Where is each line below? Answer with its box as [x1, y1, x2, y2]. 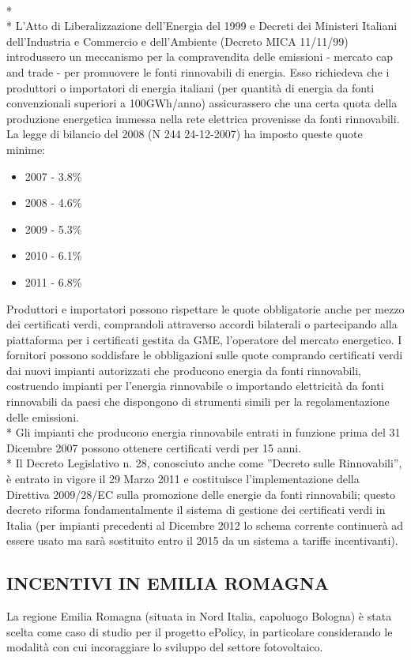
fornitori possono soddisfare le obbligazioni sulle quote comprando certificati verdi [6, 347, 403, 363]
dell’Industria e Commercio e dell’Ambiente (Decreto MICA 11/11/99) [6, 32, 349, 49]
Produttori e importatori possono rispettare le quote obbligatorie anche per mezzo [6, 300, 405, 317]
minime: [6, 141, 45, 157]
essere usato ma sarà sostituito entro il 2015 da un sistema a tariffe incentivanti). [6, 532, 398, 549]
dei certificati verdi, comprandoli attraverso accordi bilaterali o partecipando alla [6, 316, 398, 332]
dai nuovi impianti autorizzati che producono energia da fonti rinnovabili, [6, 362, 362, 378]
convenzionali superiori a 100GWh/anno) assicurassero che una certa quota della [6, 95, 398, 111]
